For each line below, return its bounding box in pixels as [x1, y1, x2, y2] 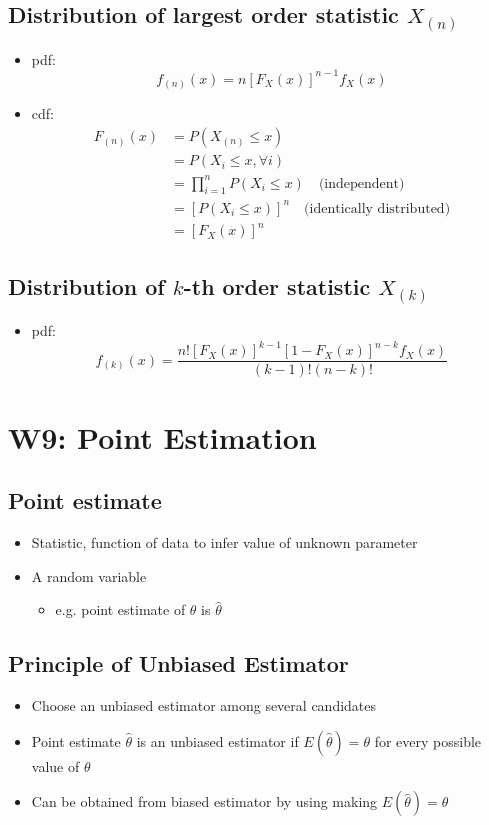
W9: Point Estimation [8, 416, 317, 457]
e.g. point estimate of [55, 599, 186, 620]
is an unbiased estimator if [136, 730, 299, 751]
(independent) [318, 176, 405, 191]
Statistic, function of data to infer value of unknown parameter [31, 532, 418, 553]
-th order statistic [183, 270, 371, 301]
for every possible [374, 730, 482, 751]
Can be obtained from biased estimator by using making [31, 791, 378, 812]
